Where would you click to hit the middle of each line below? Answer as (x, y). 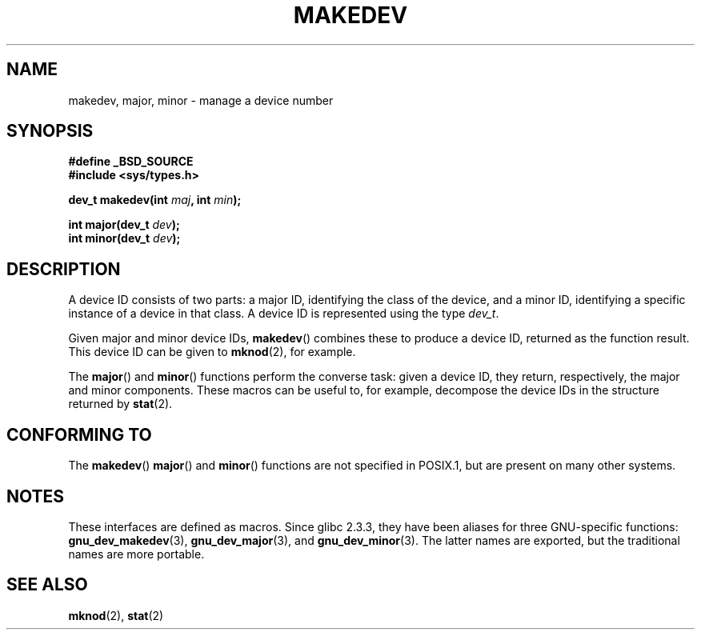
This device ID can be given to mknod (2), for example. (212, 352)
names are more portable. (136, 554)
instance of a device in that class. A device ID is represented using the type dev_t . (284, 314)
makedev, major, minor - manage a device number (201, 100)
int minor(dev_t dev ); (124, 238)
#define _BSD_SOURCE (131, 162)
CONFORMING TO (79, 434)
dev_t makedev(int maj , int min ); (155, 200)
